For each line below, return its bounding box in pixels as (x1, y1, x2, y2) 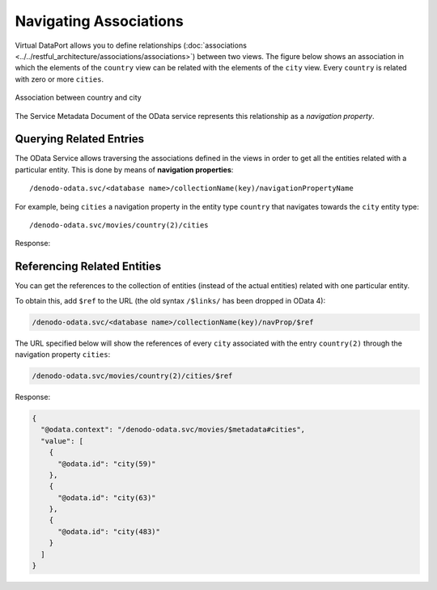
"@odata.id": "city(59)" (57, 459, 157, 469)
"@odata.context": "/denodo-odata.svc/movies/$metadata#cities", (40, 425, 306, 435)
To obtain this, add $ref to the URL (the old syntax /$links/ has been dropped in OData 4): (15, 295, 326, 305)
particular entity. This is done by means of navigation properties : (15, 164, 234, 174)
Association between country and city (15, 93, 142, 103)
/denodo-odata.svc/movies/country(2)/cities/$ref (32, 371, 233, 380)
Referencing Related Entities (15, 260, 162, 274)
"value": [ (40, 436, 84, 445)
